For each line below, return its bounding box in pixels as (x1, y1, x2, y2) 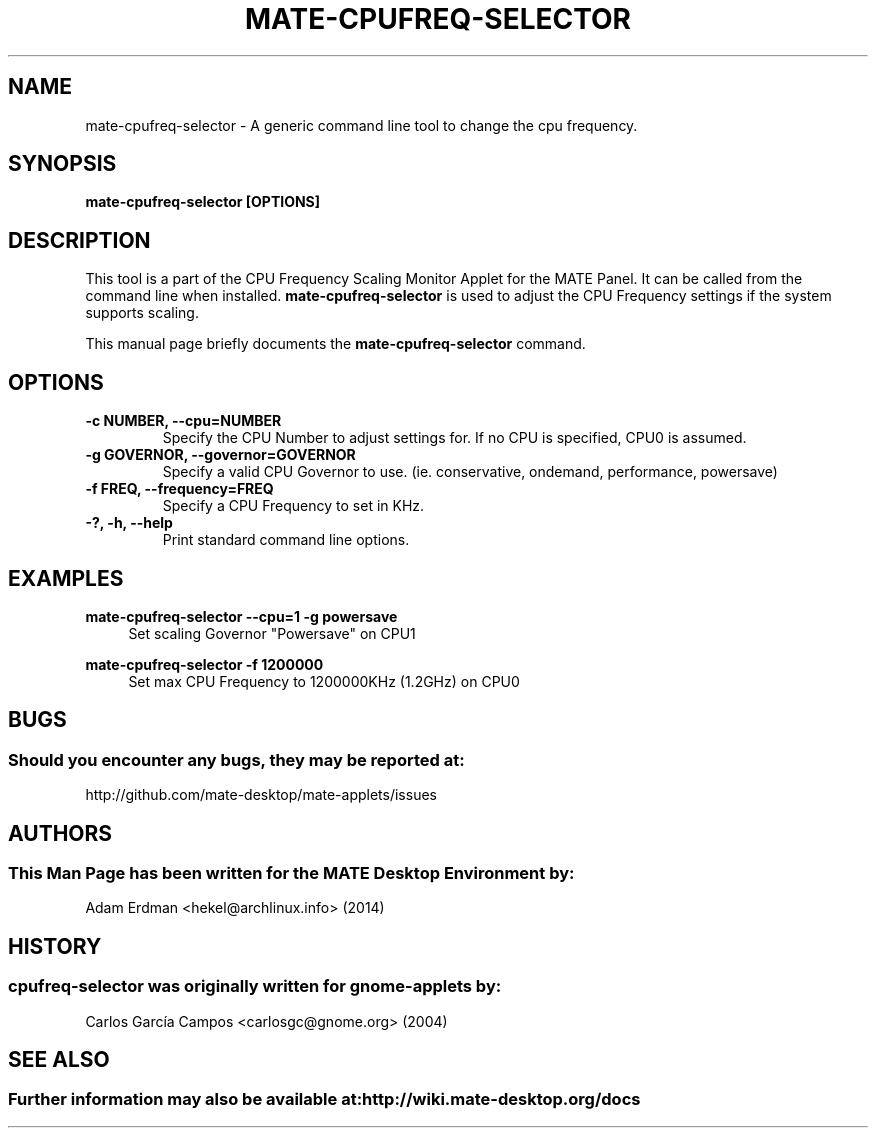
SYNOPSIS (8, 151, 117, 177)
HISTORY (8, 933, 102, 959)
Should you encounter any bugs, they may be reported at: (8, 749, 465, 770)
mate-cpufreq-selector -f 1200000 (85, 655, 324, 673)
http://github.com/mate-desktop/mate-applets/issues (85, 786, 437, 804)
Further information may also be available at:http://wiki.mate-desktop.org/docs (8, 1089, 641, 1110)
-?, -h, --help (85, 514, 173, 532)
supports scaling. (85, 304, 199, 322)
